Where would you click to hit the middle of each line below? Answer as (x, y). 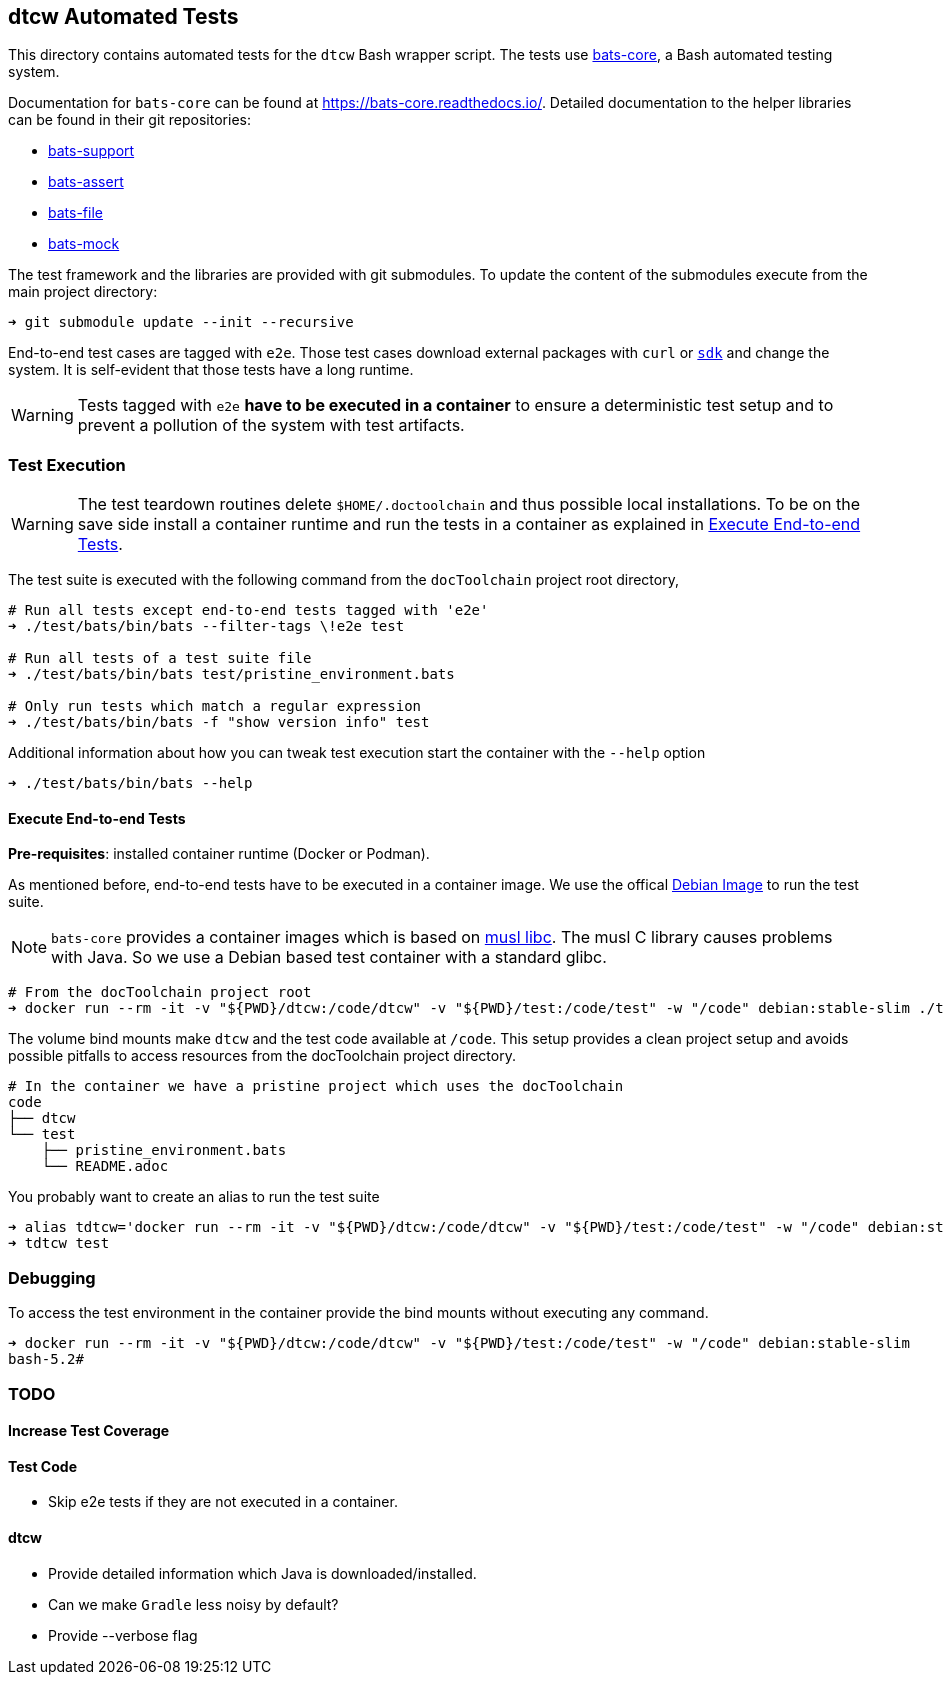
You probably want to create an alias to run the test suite (194, 1197)
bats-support (91, 151)
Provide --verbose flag (123, 1635)
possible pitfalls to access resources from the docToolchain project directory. (262, 1056)
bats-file (75, 213)
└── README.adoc (105, 1166)
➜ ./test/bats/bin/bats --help (130, 783)
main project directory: (83, 292)
